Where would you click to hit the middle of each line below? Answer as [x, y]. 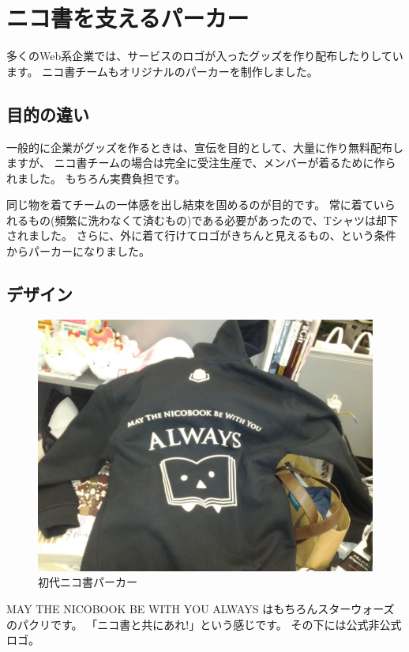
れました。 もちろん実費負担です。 [96, 178]
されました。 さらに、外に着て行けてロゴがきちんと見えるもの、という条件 [201, 235]
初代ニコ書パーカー [88, 582]
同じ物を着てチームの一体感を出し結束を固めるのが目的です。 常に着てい [195, 205]
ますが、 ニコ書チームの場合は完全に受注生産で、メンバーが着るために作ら [201, 163]
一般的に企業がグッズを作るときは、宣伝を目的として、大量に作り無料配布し [205, 147]
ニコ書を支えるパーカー [128, 18]
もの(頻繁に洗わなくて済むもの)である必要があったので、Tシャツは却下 [213, 220]
